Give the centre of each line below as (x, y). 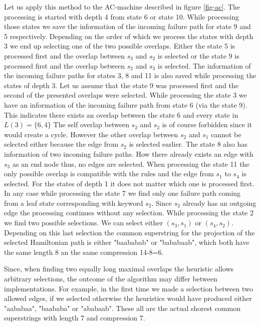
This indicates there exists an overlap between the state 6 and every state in (121, 114)
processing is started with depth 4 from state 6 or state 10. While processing (121, 16)
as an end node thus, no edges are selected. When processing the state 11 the (131, 164)
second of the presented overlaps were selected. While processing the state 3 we (125, 95)
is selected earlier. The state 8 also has (188, 144)
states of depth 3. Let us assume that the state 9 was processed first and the (121, 85)
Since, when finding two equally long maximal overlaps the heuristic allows (119, 269)
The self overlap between (91, 124)
